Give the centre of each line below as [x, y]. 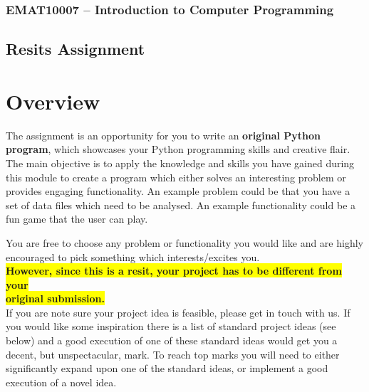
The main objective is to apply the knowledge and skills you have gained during [180, 163]
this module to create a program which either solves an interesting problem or [176, 177]
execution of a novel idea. [61, 382]
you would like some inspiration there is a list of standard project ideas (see [171, 326]
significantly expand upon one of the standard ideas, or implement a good [167, 368]
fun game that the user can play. [77, 219]
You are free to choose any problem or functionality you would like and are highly [184, 242]
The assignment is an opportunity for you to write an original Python [163, 135]
